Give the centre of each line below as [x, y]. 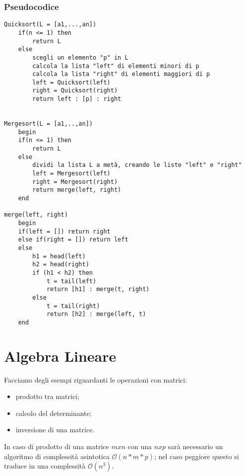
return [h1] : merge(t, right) [98, 289]
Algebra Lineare [60, 356]
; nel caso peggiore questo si [196, 456]
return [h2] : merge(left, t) [96, 314]
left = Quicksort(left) [71, 82]
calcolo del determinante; [54, 413]
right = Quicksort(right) [75, 91]
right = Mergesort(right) [75, 182]
